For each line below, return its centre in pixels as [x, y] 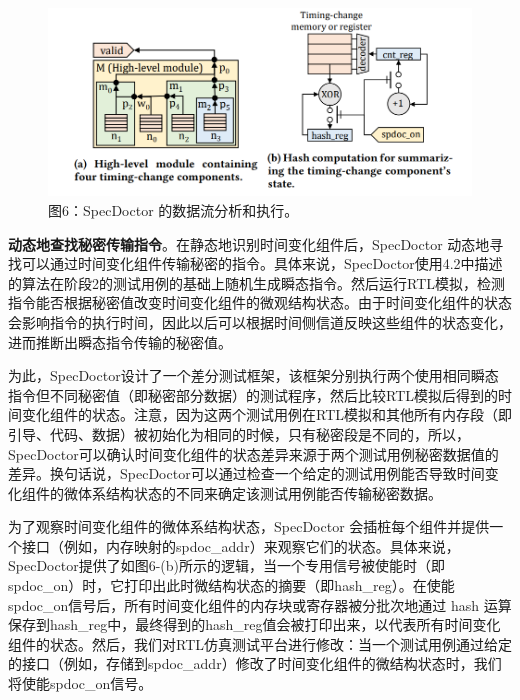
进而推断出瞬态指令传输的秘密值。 [120, 341]
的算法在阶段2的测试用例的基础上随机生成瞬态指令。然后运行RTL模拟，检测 [256, 282]
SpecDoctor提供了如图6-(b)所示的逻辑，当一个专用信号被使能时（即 [226, 565]
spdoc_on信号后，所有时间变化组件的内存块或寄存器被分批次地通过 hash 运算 [260, 604]
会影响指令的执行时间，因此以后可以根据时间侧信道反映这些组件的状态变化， [260, 321]
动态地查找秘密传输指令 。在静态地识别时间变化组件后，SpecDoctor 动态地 [249, 243]
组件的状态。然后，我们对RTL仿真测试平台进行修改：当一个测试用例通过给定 [260, 643]
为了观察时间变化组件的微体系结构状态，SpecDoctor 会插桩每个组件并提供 [249, 526]
